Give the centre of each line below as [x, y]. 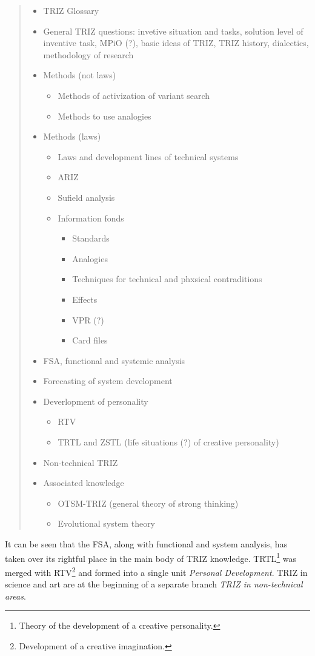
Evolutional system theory [107, 523]
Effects [85, 299]
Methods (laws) [72, 136]
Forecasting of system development [108, 381]
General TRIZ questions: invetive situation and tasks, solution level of [173, 31]
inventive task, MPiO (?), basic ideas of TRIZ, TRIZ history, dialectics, [176, 43]
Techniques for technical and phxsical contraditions [167, 279]
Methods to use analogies [104, 116]
